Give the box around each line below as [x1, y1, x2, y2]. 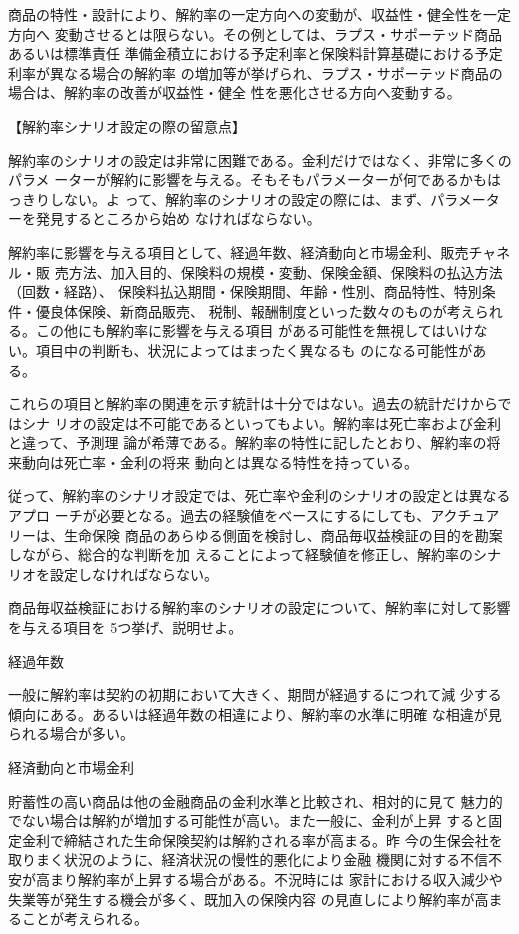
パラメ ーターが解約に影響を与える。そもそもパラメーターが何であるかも [8, 169, 487, 190]
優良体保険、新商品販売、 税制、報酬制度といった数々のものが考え [35, 300, 475, 321]
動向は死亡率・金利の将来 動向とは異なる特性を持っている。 [21, 451, 418, 472]
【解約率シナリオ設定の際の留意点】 [8, 115, 246, 136]
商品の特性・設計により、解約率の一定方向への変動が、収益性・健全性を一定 [8, 4, 511, 24]
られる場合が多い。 [8, 723, 134, 744]
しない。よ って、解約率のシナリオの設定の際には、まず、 [49, 188, 431, 209]
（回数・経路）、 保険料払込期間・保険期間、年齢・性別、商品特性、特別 [8, 281, 482, 302]
